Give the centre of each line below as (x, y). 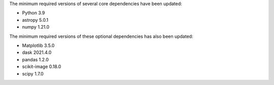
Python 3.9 (33, 13)
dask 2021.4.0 (37, 52)
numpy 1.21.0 (36, 27)
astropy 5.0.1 (35, 20)
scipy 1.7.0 (33, 73)
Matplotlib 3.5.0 (38, 45)
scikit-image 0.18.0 (42, 67)
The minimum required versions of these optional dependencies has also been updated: (101, 36)
